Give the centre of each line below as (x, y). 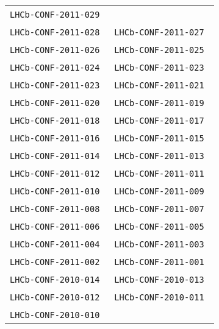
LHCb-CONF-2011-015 (159, 138)
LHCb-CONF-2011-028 (55, 32)
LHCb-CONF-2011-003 (159, 244)
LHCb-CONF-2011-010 (55, 191)
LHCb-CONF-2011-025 (159, 50)
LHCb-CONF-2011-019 (159, 103)
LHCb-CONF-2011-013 (159, 156)
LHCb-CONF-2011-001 (159, 262)
